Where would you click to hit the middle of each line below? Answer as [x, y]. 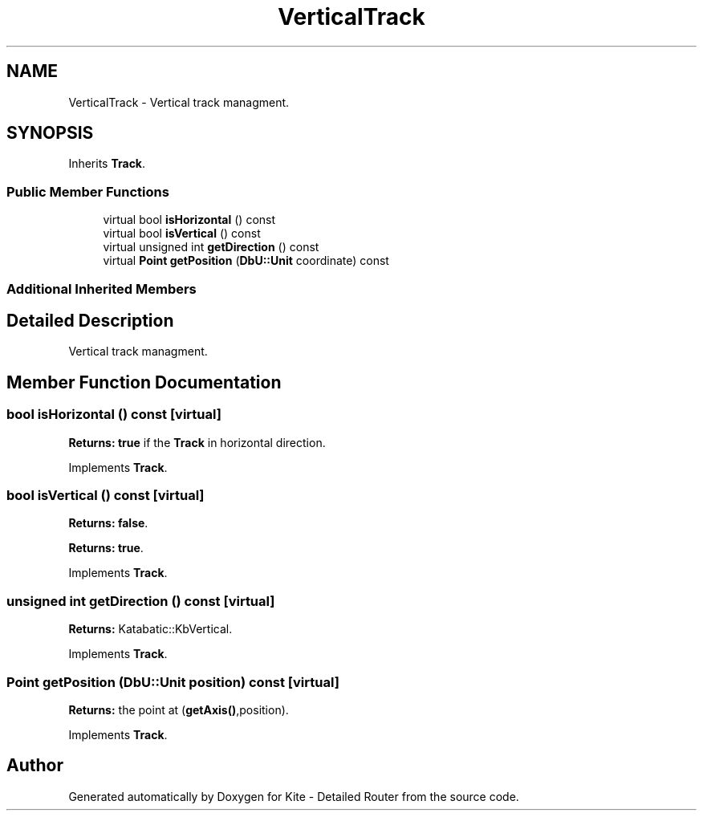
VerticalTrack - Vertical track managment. [179, 102]
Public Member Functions [88, 191]
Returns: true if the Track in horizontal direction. [197, 442]
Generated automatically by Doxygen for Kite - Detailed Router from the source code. [294, 796]
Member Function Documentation [144, 382]
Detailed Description [90, 320]
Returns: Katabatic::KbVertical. [150, 629]
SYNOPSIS [50, 133]
